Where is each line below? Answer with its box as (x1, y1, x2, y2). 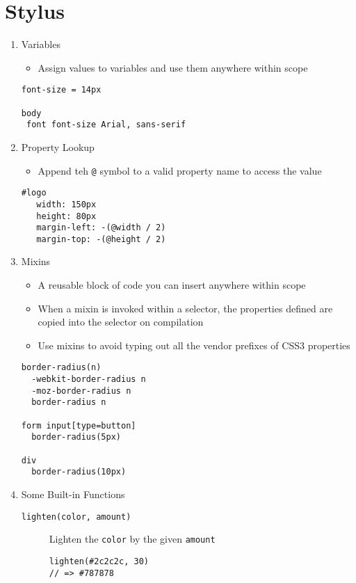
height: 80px (36, 211, 97, 221)
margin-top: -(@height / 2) (36, 234, 166, 244)
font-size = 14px (21, 85, 102, 95)
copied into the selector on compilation (38, 314, 204, 329)
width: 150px (36, 199, 97, 209)
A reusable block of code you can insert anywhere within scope (38, 278, 306, 292)
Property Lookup (21, 139, 95, 154)
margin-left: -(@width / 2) (36, 223, 166, 233)
